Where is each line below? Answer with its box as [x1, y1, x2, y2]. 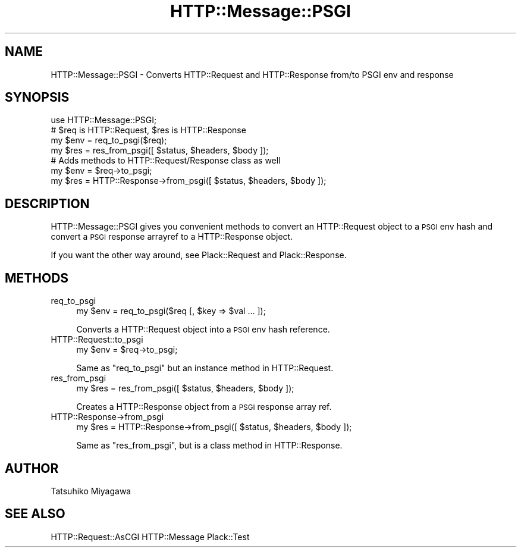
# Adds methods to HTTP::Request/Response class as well [51, 155, 281, 166]
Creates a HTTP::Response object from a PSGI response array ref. [76, 402, 332, 412]
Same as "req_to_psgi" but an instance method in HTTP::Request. [76, 363, 334, 374]
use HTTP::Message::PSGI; [51, 115, 157, 126]
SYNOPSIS [5, 90, 70, 105]
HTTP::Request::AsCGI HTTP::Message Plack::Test [51, 531, 250, 542]
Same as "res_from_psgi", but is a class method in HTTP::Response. [76, 440, 343, 451]
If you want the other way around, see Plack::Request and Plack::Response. [51, 250, 347, 261]
